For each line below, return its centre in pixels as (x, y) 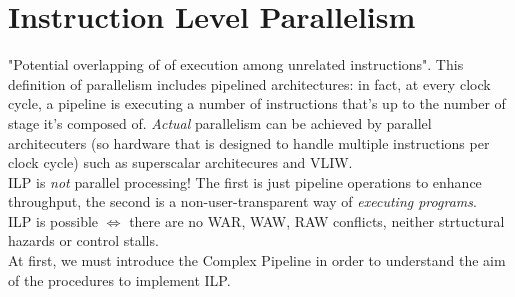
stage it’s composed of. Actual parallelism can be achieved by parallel (220, 122)
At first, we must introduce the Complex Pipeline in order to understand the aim (257, 260)
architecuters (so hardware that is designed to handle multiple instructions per (249, 142)
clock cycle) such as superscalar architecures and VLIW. (180, 162)
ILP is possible (53, 220)
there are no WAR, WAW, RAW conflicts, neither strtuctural (317, 220)
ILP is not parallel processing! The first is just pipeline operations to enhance (245, 181)
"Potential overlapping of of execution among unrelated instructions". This (236, 64)
